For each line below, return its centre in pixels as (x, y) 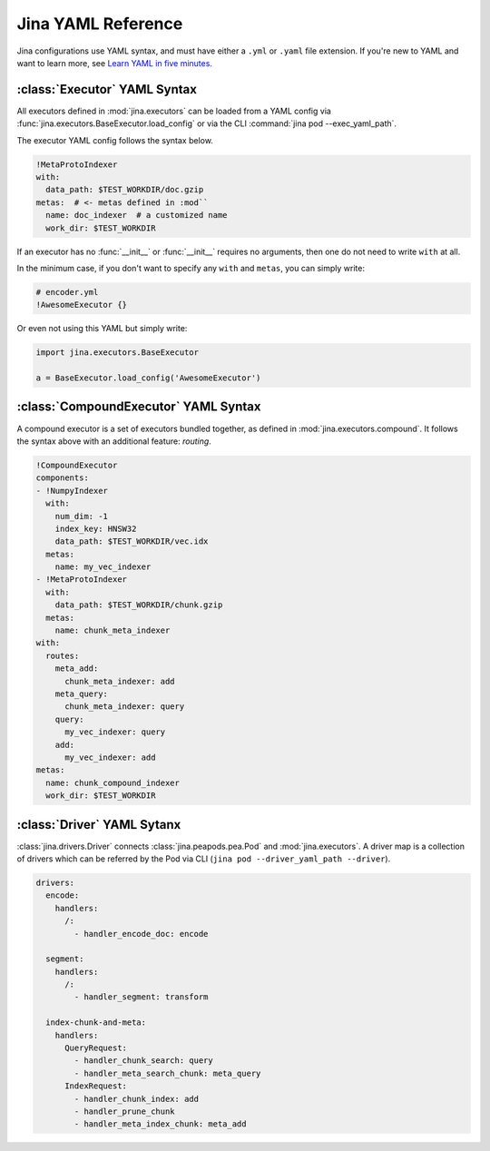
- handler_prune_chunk (125, 1112)
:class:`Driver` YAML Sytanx (99, 825)
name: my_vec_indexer (103, 567)
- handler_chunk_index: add (137, 1099)
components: (63, 478)
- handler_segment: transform (141, 997)
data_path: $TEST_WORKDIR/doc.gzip (125, 190)
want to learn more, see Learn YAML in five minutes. (115, 63)
